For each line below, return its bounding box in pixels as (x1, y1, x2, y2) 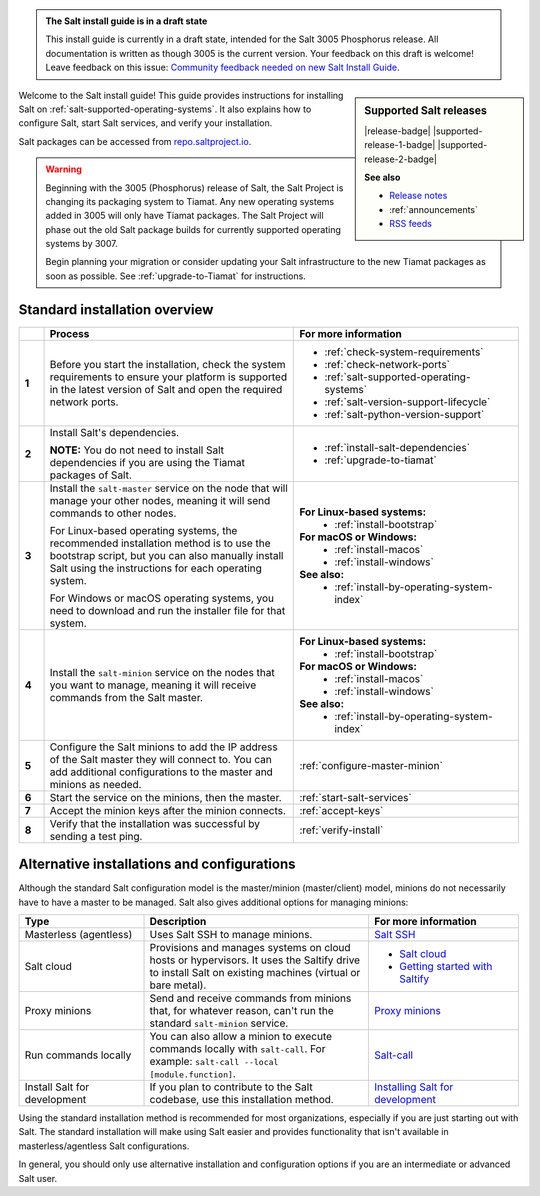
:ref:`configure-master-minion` (299, 758, 444, 772)
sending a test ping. (49, 829, 143, 843)
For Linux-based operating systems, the (49, 523, 238, 537)
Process (49, 326, 90, 340)
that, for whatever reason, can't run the (149, 1004, 334, 1018)
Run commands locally (24, 1048, 132, 1062)
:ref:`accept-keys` (299, 803, 384, 817)
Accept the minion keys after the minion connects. (49, 803, 287, 817)
